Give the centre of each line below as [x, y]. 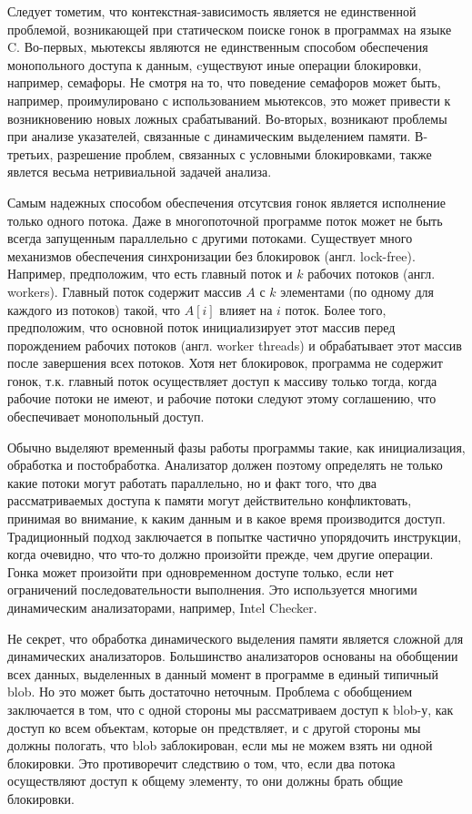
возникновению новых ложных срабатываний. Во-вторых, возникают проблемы [227, 118]
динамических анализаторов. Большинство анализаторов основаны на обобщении [233, 656]
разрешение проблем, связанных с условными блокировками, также [245, 153]
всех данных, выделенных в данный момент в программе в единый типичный [223, 673]
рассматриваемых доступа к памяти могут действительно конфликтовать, [210, 500]
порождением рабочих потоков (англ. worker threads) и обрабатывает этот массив [235, 345]
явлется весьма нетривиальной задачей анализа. [140, 172]
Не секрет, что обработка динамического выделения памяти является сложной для [236, 638]
